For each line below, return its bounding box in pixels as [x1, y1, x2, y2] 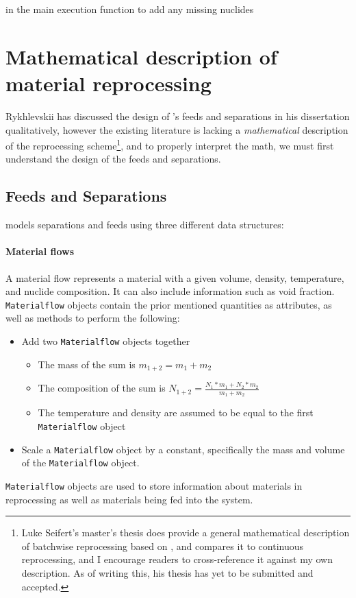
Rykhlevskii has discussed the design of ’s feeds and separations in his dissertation [5, 108, 350, 123]
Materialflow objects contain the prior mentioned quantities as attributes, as [5, 297, 332, 311]
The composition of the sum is [38, 381, 166, 395]
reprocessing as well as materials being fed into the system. [5, 492, 253, 506]
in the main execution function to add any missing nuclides [5, 2, 254, 16]
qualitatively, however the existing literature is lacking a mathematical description [5, 122, 348, 136]
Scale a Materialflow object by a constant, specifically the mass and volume [21, 442, 345, 456]
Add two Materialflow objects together [21, 333, 190, 348]
